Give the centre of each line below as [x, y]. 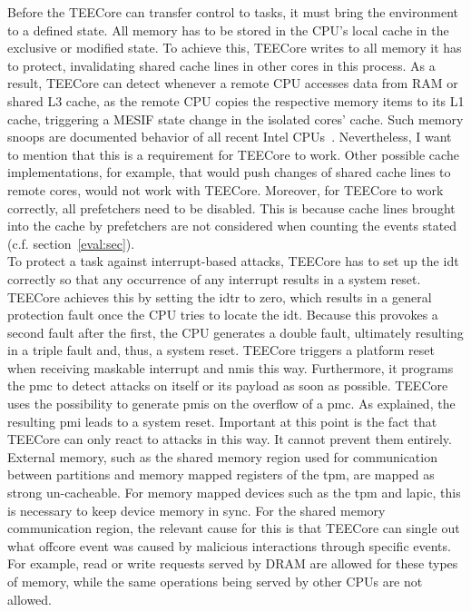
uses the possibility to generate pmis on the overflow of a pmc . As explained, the [231, 404]
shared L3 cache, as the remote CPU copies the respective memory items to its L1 [236, 100]
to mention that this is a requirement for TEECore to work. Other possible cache [233, 154]
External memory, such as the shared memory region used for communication [222, 456]
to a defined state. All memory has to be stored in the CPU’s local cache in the [228, 30]
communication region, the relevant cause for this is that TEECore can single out [234, 528]
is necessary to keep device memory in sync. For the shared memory [196, 510]
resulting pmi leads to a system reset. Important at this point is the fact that [222, 421]
